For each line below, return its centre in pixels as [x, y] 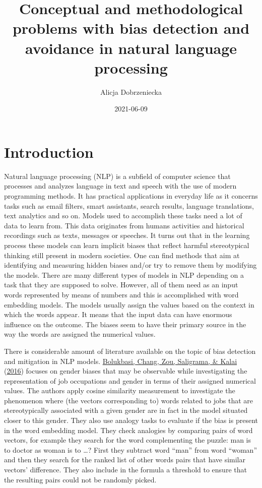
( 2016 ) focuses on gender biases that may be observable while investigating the [126, 371]
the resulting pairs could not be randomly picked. [80, 479]
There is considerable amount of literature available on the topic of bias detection [130, 351]
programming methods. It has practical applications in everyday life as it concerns [131, 196]
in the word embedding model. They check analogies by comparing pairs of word [128, 430]
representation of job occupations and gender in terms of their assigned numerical [130, 380]
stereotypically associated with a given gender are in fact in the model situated [126, 410]
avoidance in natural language [131, 48]
